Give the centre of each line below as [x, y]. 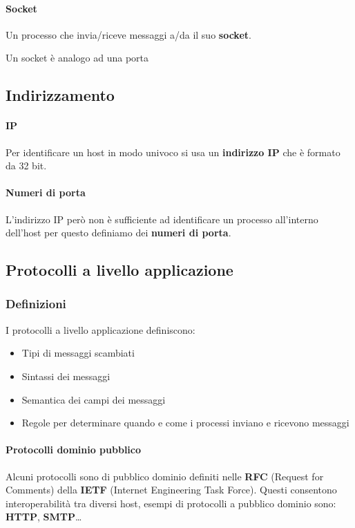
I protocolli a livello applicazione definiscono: [100, 329]
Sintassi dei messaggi [66, 376]
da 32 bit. [26, 166]
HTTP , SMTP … [44, 517]
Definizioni [36, 304]
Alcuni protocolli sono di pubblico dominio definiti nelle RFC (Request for [165, 476]
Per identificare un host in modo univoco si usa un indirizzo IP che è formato [173, 152]
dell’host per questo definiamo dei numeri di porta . [118, 233]
